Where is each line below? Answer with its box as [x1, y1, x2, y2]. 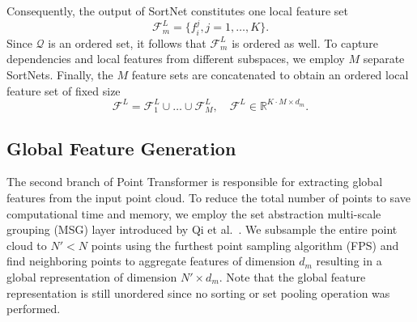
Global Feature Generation [6, 135, 236, 160]
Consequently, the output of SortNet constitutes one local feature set [6, 2, 348, 19]
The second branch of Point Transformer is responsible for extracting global [6, 173, 383, 190]
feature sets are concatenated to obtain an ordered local [131, 66, 409, 83]
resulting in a [316, 252, 382, 269]
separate [363, 50, 405, 67]
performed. [6, 300, 61, 317]
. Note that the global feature [219, 268, 366, 285]
